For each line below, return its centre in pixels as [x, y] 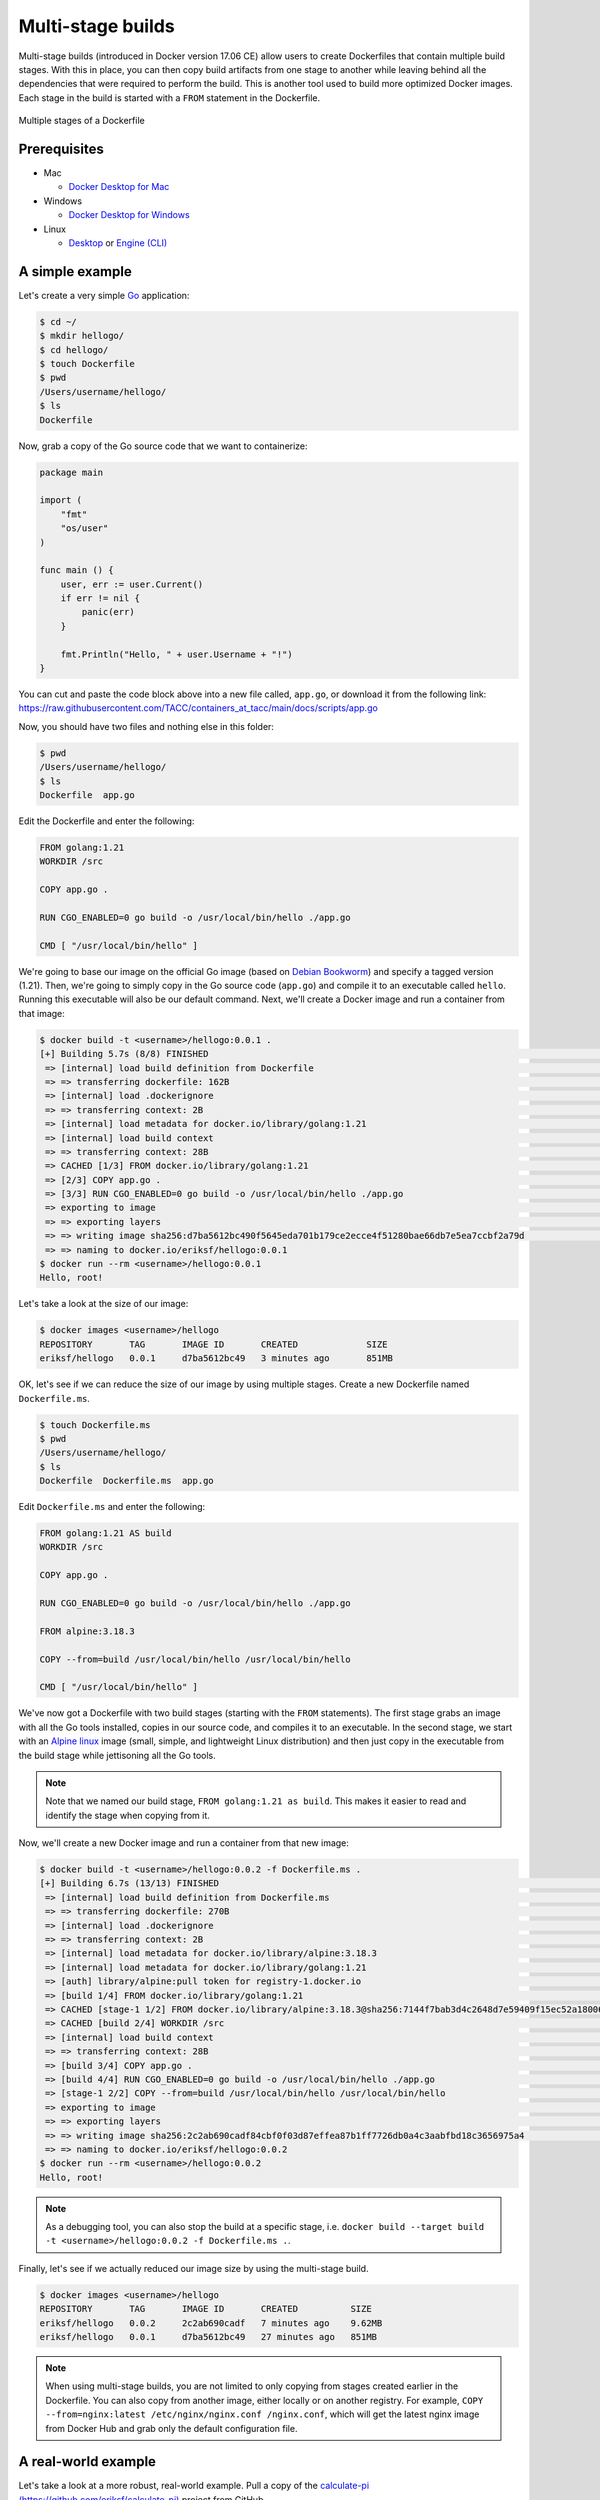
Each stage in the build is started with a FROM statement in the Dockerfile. [169, 97]
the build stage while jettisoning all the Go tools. [117, 1755]
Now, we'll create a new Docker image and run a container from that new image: [184, 1843]
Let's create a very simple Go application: [104, 295]
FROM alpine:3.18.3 [87, 1631]
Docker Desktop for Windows [129, 215]
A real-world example [87, 2461]
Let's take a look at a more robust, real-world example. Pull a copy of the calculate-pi [194, 2486]
